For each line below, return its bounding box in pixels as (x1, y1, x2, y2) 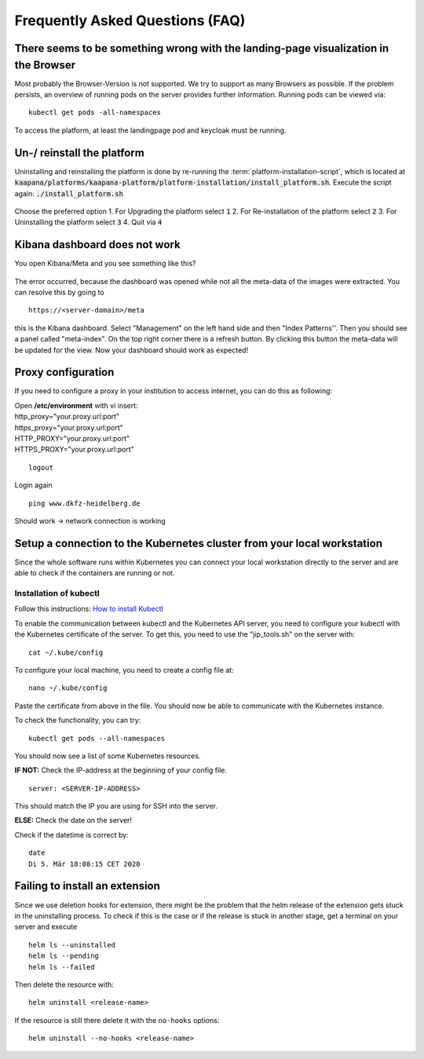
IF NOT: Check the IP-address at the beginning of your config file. (14, 765, 228, 775)
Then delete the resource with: (14, 980, 114, 989)
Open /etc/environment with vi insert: (14, 400, 138, 410)
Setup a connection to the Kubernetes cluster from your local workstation (14, 536, 382, 550)
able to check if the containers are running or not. (14, 568, 175, 578)
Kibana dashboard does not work (14, 238, 181, 251)
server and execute (14, 922, 78, 932)
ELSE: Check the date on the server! (14, 816, 133, 825)
